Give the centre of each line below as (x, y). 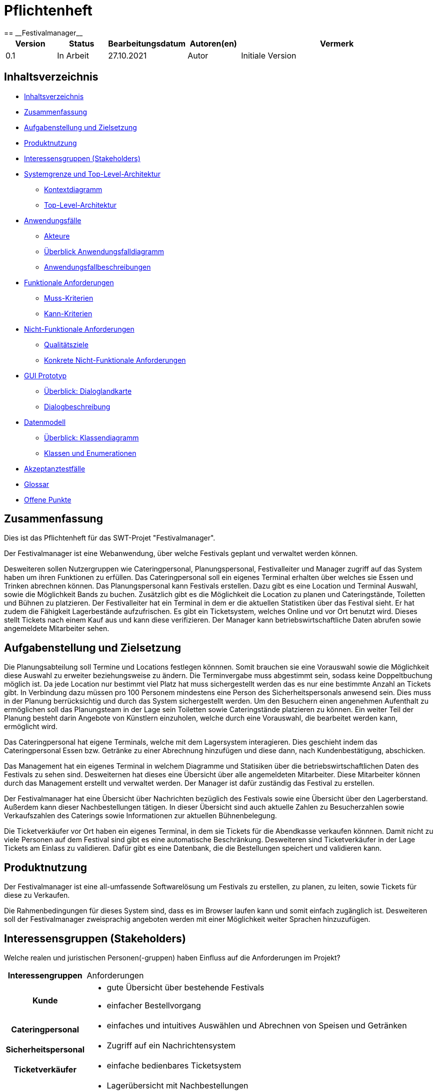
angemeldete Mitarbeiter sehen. (57, 629)
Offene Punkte (48, 499)
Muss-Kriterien (69, 298)
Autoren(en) (213, 43)
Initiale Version (269, 55)
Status (81, 43)
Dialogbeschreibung (77, 406)
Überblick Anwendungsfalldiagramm (104, 251)
